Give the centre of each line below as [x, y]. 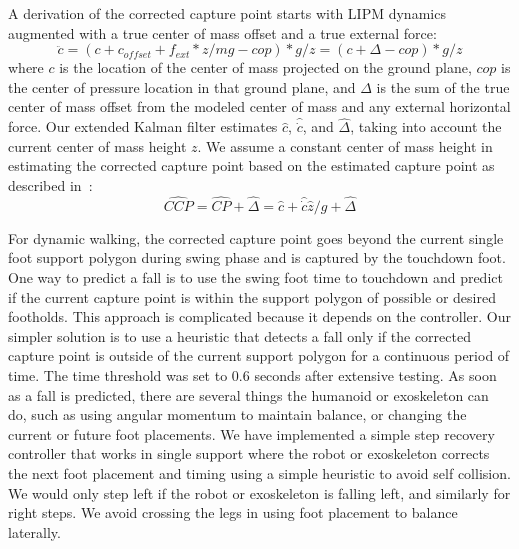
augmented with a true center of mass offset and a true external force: [222, 32]
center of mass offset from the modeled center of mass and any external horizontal [259, 106]
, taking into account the [426, 126]
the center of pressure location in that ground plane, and [182, 86]
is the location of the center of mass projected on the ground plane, [265, 67]
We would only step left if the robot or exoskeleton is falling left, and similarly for [259, 492]
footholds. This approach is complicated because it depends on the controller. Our [260, 316]
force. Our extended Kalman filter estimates [143, 126]
